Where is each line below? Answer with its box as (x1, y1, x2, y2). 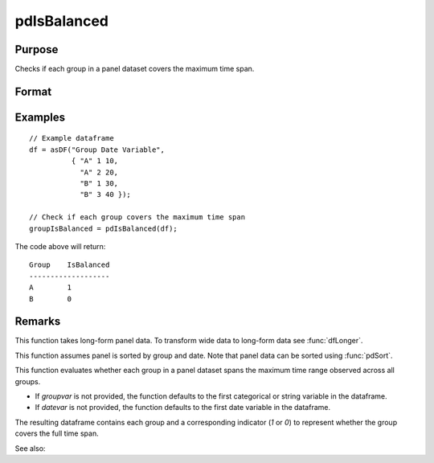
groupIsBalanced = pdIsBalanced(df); (29, 223, 178, 233)
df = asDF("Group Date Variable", (29, 145, 165, 154)
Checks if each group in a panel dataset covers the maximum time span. (14, 64, 255, 74)
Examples (14, 110, 66, 124)
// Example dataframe (29, 133, 114, 143)
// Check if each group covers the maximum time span (29, 213, 245, 222)
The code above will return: (14, 242, 106, 251)
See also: (14, 443, 46, 453)
